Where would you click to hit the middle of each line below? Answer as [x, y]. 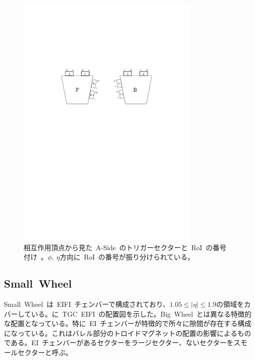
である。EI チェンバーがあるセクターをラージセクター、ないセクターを [119, 343]
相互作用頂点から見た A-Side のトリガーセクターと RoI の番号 [125, 247]
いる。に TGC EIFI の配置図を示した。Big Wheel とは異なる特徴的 [141, 313]
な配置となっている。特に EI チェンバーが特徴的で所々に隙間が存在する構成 [128, 323]
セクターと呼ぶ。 [45, 352]
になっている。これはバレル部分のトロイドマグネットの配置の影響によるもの [127, 333]
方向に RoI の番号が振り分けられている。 [127, 257]
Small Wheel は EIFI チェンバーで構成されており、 [87, 304]
